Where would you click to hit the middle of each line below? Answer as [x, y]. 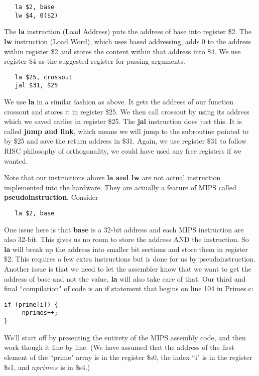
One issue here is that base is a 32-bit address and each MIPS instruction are [124, 229]
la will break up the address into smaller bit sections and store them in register [126, 249]
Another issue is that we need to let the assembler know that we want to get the [128, 268]
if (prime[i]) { [31, 304]
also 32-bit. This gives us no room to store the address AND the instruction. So [126, 239]
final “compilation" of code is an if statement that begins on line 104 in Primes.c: [129, 288]
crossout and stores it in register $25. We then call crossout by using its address [127, 111]
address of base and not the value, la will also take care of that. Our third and [125, 278]
